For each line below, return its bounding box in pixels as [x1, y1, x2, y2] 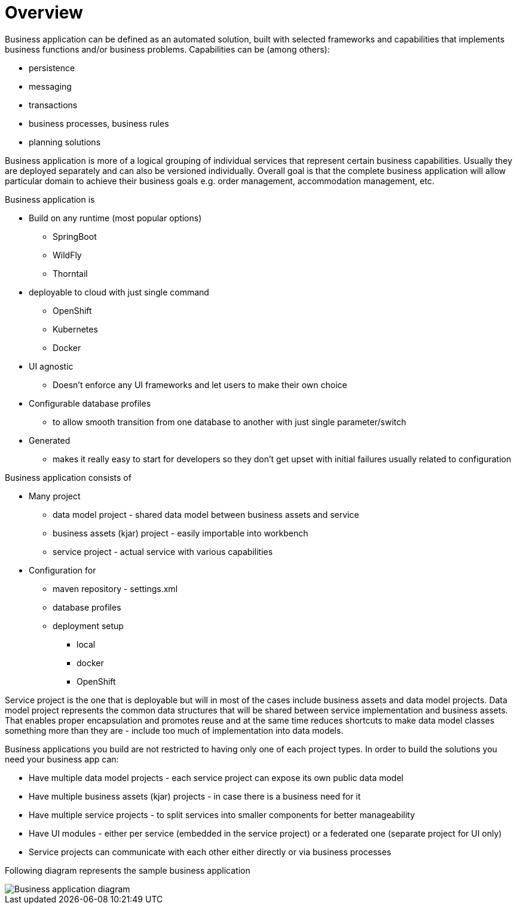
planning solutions [29, 136, 101, 147]
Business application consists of [5, 472, 131, 483]
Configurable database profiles [29, 398, 151, 408]
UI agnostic [29, 361, 74, 371]
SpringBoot [53, 231, 97, 242]
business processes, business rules [29, 118, 169, 129]
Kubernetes [53, 324, 98, 334]
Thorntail [53, 268, 88, 279]
